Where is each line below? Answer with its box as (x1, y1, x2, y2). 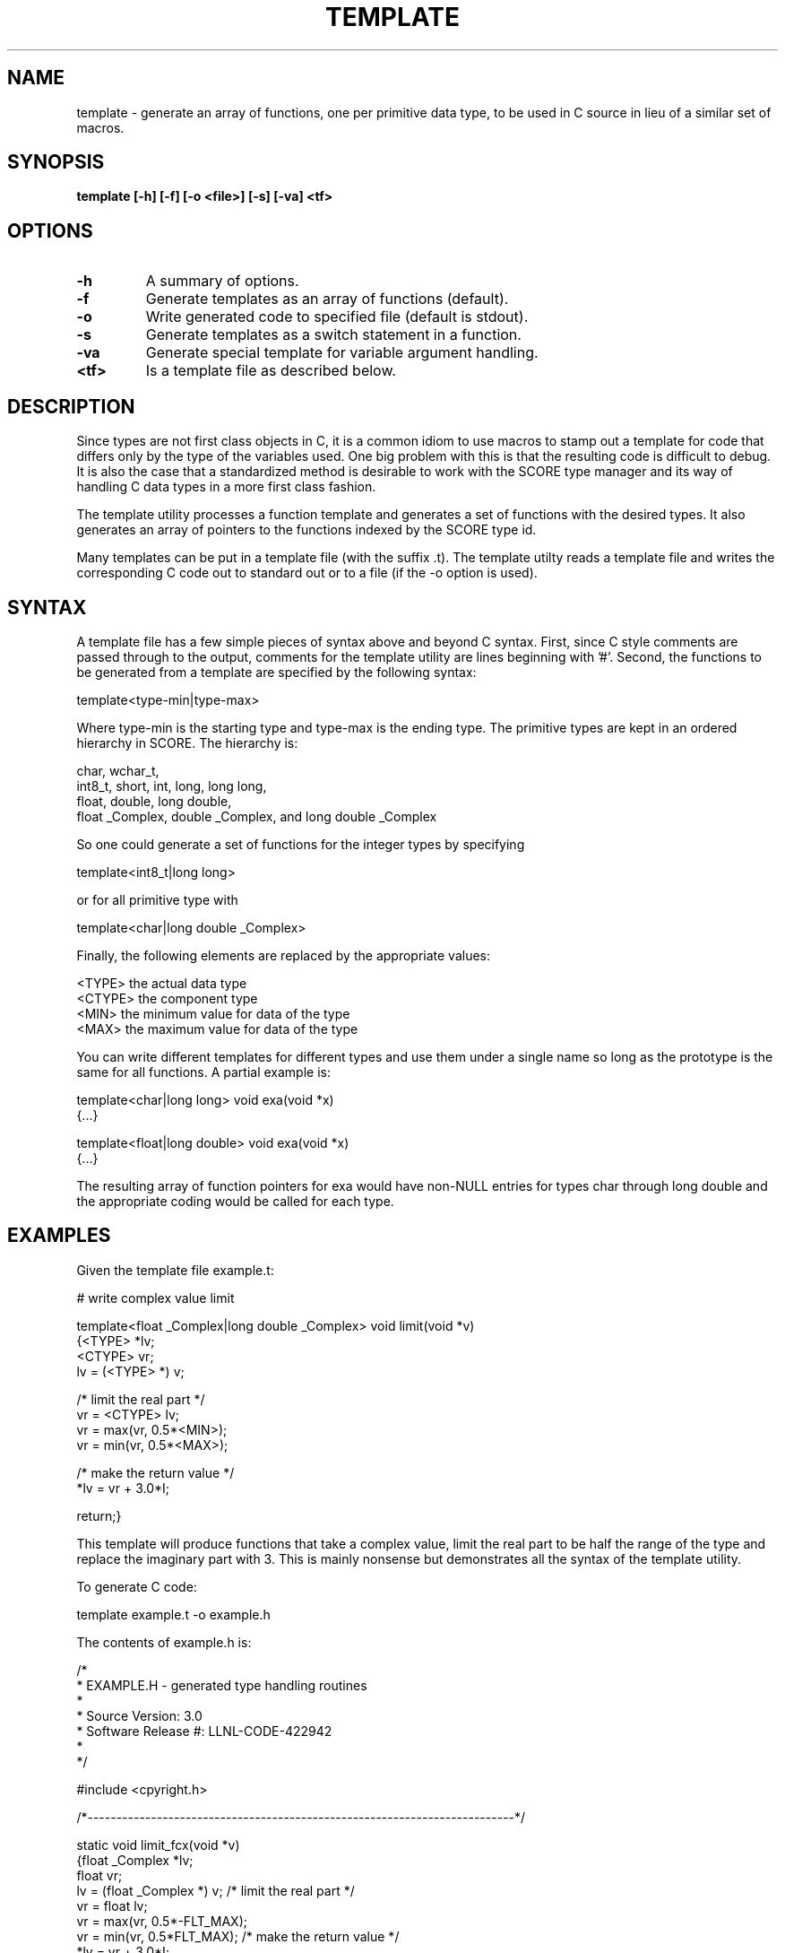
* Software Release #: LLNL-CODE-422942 (76, 1723, 332, 1739)
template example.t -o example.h (76, 1606, 271, 1622)
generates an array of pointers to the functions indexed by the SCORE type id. (76, 522, 537, 538)
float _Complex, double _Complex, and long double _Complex (76, 808, 437, 824)
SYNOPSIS (7, 151, 105, 174)
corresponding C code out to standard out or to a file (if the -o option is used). (76, 565, 538, 581)
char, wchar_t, (76, 762, 160, 778)
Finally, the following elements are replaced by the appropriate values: (76, 947, 491, 963)
